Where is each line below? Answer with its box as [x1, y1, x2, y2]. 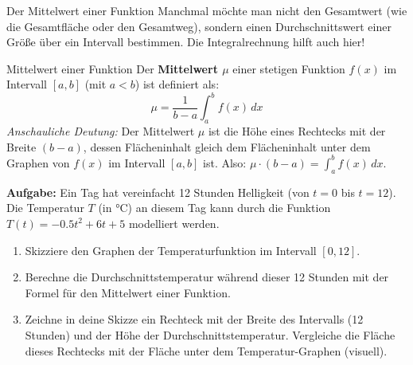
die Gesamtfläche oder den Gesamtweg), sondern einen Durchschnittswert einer [6, 18, 392, 34]
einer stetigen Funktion [232, 60, 345, 77]
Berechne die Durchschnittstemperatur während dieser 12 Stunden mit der [25, 269, 389, 285]
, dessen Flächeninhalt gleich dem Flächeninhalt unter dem [83, 138, 371, 155]
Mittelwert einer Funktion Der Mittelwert [6, 60, 218, 77]
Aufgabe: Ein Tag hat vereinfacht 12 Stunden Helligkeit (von [6, 183, 310, 200]
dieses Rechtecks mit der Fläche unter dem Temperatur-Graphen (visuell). [25, 342, 388, 359]
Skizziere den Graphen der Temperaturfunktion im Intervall [25, 241, 317, 258]
